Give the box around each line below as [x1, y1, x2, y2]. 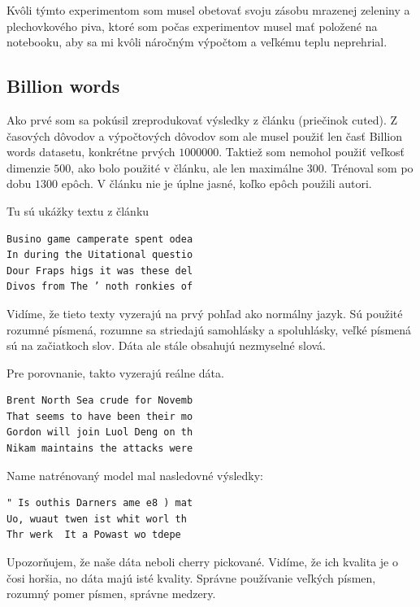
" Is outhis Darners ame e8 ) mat [6, 497, 193, 509]
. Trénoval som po [323, 159, 414, 176]
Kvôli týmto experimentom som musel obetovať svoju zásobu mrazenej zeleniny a [6, 2, 410, 18]
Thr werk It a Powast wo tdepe [6, 529, 181, 541]
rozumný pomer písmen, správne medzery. [6, 585, 216, 602]
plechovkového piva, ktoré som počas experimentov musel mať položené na [6, 17, 378, 34]
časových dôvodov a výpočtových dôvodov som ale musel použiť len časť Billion [6, 127, 402, 144]
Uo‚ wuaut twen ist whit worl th [6, 513, 187, 525]
